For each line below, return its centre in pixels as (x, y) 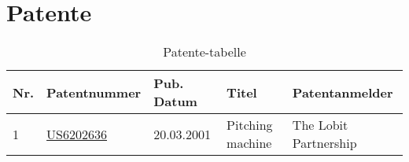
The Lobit (320, 125)
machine (249, 143)
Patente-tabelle (204, 52)
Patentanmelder (343, 92)
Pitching (250, 125)
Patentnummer (94, 92)
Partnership (324, 143)
